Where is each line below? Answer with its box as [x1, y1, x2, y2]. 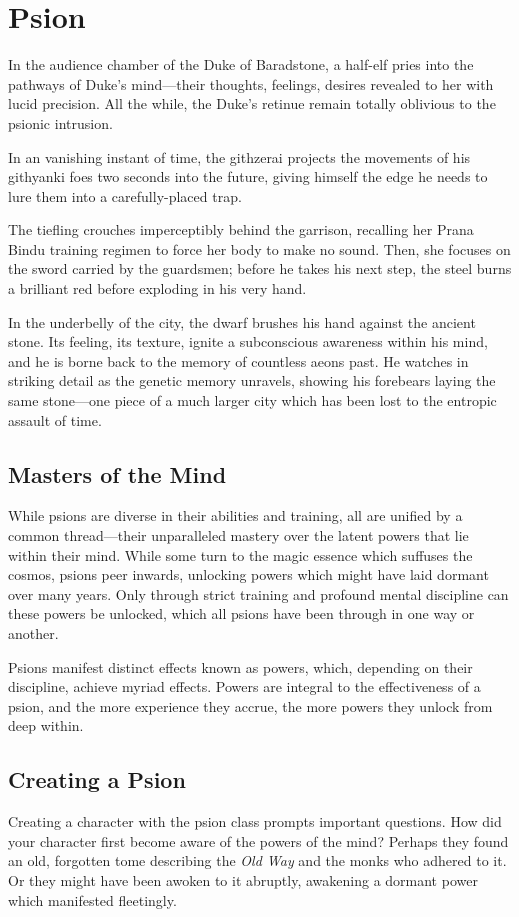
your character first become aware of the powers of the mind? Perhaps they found [8, 830, 509, 851]
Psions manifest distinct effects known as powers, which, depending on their [8, 656, 473, 677]
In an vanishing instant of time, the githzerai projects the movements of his [8, 146, 471, 167]
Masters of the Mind [8, 458, 227, 489]
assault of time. [8, 409, 102, 430]
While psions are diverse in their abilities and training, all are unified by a [8, 505, 463, 526]
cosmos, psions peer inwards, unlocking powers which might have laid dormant [8, 564, 489, 585]
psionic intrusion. [8, 112, 113, 133]
